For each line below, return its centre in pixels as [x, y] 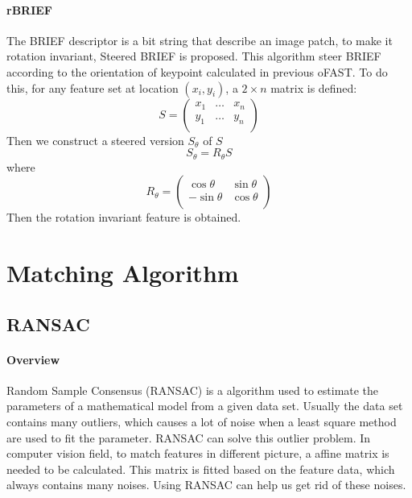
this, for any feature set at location [93, 87]
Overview [33, 359]
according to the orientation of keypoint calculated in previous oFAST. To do [197, 71]
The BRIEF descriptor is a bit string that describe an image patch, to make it [200, 40]
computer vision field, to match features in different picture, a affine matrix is [198, 453]
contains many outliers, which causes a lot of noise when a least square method [202, 421]
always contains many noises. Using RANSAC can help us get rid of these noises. [206, 485]
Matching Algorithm [123, 272]
